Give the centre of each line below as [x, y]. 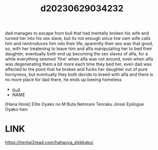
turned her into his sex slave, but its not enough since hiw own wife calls [78, 38]
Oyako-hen [16, 109]
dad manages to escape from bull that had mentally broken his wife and [77, 33]
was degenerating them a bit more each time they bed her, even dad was [79, 64]
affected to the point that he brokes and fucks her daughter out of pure [76, 69]
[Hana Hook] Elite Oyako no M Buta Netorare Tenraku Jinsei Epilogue [75, 104]
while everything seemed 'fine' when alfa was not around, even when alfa [79, 59]
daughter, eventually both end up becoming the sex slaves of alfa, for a [77, 54]
